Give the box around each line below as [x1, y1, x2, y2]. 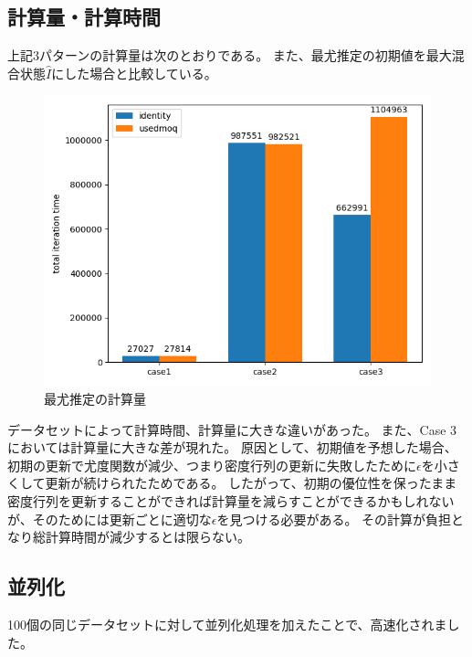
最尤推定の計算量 [44, 388, 146, 408]
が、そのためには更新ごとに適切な [7, 509, 212, 528]
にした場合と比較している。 [51, 63, 217, 82]
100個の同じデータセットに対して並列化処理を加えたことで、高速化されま [7, 614, 447, 633]
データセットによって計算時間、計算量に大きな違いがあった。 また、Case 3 [7, 419, 457, 439]
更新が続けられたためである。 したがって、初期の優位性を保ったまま [45, 473, 457, 493]
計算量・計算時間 [7, 3, 161, 31]
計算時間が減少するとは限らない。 [45, 527, 250, 546]
